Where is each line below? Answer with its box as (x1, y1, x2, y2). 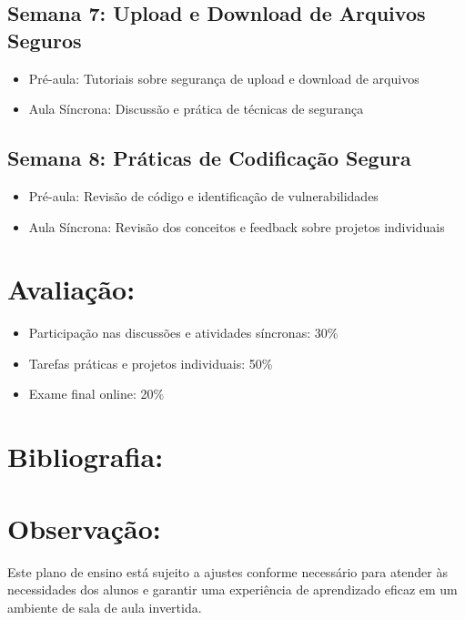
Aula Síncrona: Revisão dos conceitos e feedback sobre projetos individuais (28, 217, 445, 236)
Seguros (7, 25, 82, 54)
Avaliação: (7, 270, 136, 308)
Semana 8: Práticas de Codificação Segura (7, 144, 411, 172)
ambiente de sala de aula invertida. (7, 597, 202, 616)
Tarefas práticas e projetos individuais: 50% (28, 353, 273, 372)
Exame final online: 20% (28, 384, 165, 403)
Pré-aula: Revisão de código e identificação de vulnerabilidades (28, 186, 379, 205)
